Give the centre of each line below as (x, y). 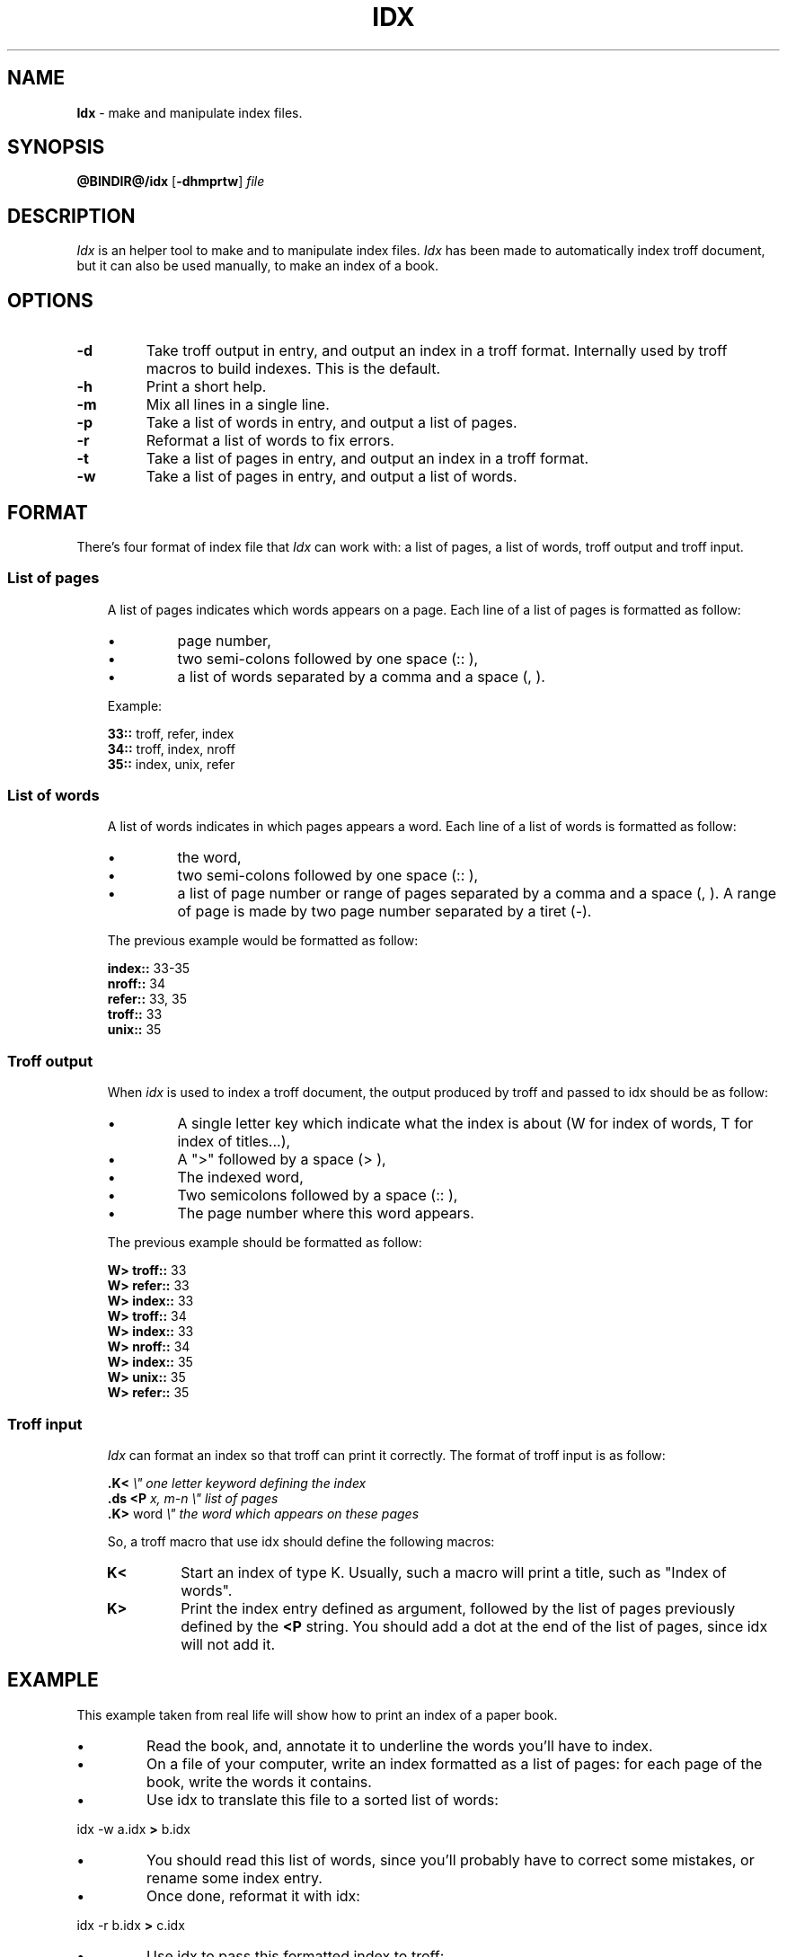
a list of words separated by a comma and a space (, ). (361, 676)
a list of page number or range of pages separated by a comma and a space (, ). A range (477, 894)
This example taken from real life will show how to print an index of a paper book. (317, 1714)
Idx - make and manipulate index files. (190, 112)
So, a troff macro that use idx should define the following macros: (301, 1541)
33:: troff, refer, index (171, 733)
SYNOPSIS (56, 147)
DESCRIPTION (71, 216)
